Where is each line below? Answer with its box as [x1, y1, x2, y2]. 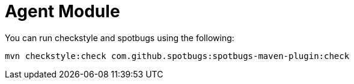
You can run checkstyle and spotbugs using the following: [5, 32, 234, 43]
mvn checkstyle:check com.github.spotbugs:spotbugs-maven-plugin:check [5, 51, 350, 61]
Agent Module [5, 1, 120, 21]
